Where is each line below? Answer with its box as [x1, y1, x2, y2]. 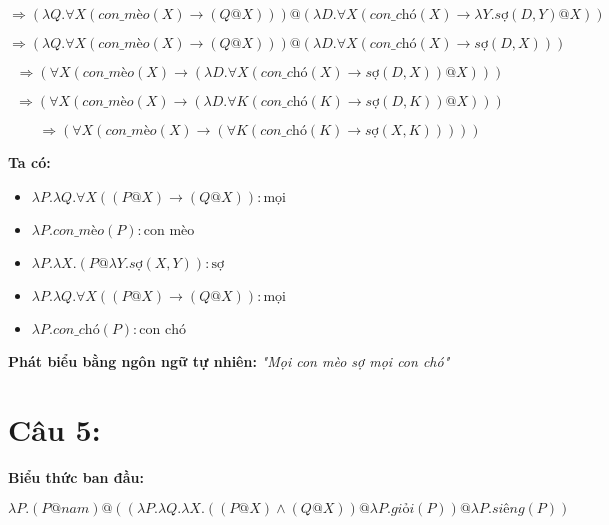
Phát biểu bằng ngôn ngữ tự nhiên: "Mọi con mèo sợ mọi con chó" [8, 350, 450, 371]
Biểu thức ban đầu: [8, 467, 144, 488]
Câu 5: [8, 409, 101, 450]
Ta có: [8, 152, 51, 172]
